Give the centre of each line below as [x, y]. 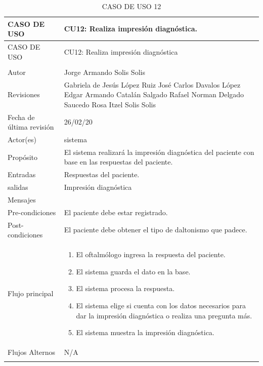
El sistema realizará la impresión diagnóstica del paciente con [159, 152]
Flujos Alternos [32, 352]
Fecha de [21, 117]
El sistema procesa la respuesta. [125, 288]
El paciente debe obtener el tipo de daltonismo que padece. [156, 230]
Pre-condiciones [32, 212]
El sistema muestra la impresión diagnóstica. [145, 332]
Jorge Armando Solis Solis [104, 72]
